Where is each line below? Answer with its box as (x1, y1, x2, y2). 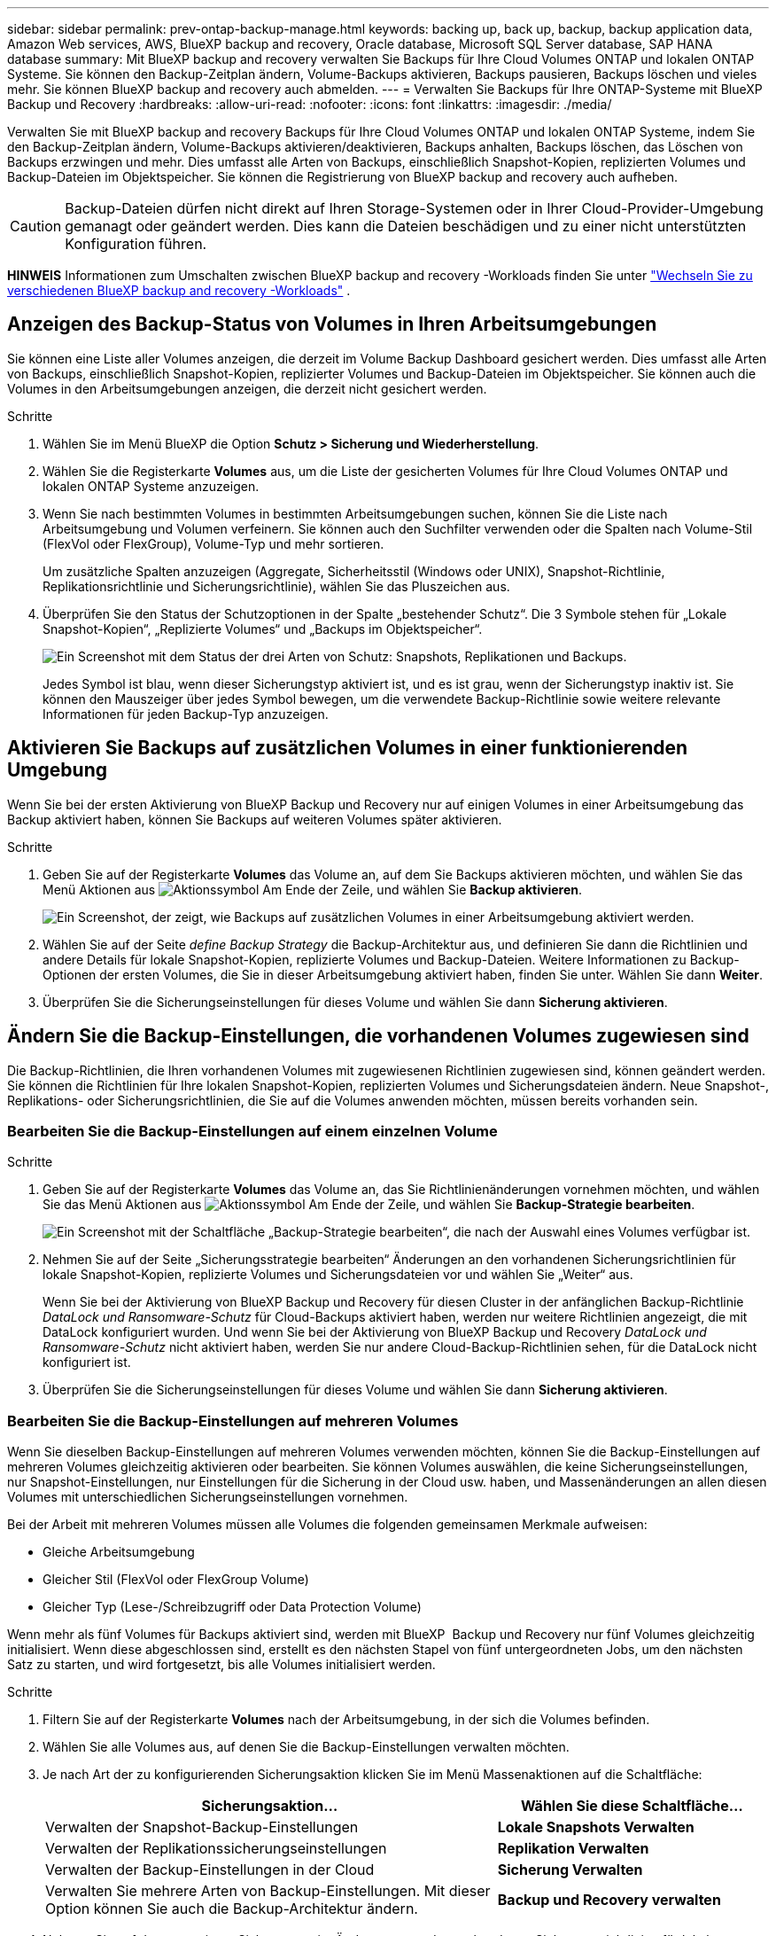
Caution (10, 217, 62, 235)
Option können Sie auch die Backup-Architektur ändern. (45, 1900, 418, 1918)
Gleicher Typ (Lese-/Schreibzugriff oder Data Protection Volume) (43, 1599, 422, 1615)
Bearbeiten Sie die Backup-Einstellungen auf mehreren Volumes (7, 1411, 459, 1430)
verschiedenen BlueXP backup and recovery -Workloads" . (7, 283, 351, 298)
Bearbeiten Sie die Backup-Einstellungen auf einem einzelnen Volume (7, 1121, 498, 1140)
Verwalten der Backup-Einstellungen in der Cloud (45, 1861, 375, 1879)
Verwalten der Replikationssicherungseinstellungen (45, 1839, 387, 1858)
